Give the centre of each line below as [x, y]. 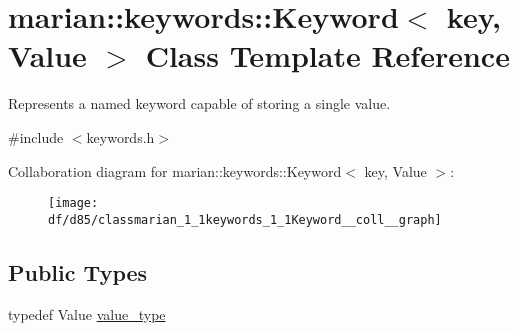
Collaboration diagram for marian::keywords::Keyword [175, 170]
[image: [73, 203]
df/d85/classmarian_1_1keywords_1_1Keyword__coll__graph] [245, 219]
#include [36, 136]
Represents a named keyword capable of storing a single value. [199, 103]
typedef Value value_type [87, 313]
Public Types [78, 271]
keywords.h [120, 136]
